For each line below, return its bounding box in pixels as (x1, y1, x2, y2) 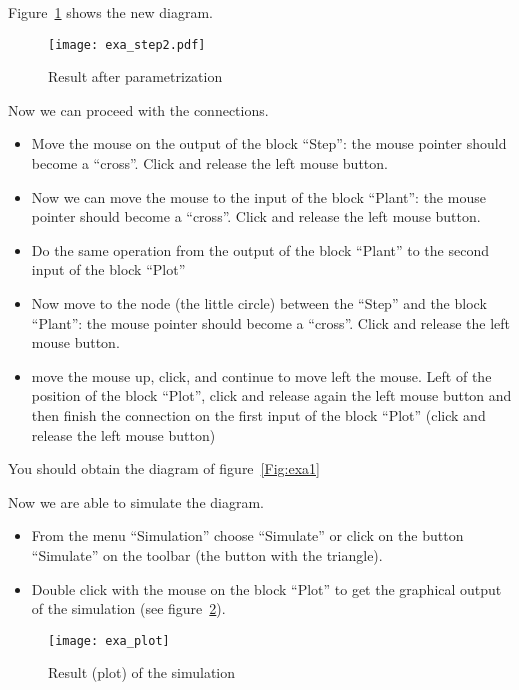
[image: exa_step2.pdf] (48, 37, 206, 52)
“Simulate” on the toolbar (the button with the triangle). (31, 544, 383, 565)
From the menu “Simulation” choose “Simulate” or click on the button (31, 525, 464, 546)
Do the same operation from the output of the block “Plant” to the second (31, 239, 489, 260)
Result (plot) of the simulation (48, 662, 236, 683)
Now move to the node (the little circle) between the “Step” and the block (31, 293, 487, 313)
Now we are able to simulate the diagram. (8, 491, 265, 512)
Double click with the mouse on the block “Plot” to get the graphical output (31, 578, 502, 599)
